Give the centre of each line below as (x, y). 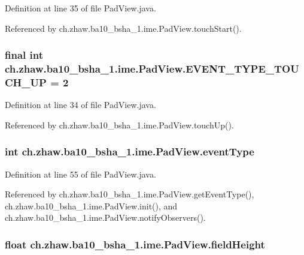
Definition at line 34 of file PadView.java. (80, 105)
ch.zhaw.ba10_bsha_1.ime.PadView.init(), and (91, 205)
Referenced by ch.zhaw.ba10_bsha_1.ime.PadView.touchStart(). (123, 28)
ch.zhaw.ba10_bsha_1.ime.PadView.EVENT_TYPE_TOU (152, 69)
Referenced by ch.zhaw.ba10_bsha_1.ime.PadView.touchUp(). (119, 124)
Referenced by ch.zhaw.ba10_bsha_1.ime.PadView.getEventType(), (130, 194)
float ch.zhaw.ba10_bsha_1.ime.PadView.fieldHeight (135, 244)
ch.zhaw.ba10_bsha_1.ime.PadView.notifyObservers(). (105, 217)
